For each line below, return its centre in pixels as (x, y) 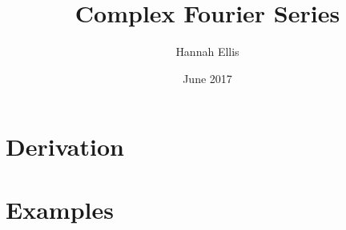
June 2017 (207, 78)
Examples (60, 209)
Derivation (65, 147)
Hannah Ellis (207, 52)
